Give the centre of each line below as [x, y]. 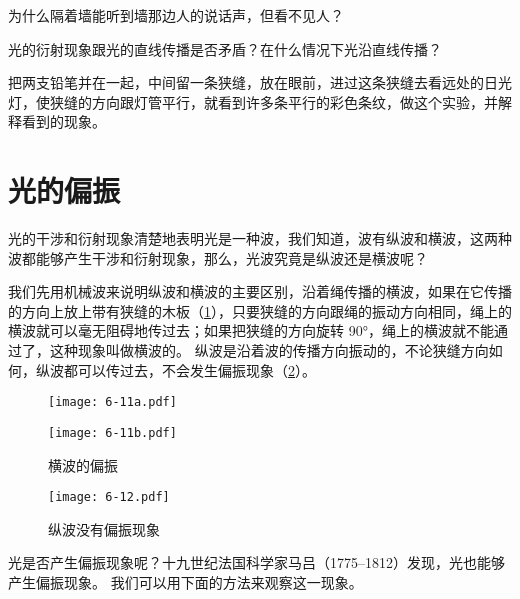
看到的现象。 [63, 121]
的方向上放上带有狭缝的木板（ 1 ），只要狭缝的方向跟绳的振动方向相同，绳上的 [260, 310]
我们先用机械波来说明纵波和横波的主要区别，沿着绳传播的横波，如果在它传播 [260, 291]
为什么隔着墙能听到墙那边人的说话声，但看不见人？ [176, 15]
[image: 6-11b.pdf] [112, 432]
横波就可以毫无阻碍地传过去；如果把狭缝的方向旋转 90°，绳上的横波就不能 [251, 330]
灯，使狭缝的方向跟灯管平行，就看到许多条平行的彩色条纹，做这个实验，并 [253, 101]
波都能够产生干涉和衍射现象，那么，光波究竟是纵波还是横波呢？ [218, 257]
